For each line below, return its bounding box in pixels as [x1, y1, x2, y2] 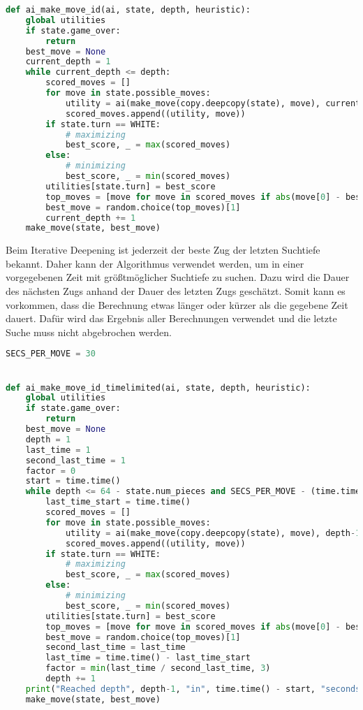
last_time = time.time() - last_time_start [45, 653, 251, 663]
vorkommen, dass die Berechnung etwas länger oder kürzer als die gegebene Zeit [6, 297, 348, 312]
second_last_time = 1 [25, 455, 126, 465]
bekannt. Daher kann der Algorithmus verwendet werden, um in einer [6, 256, 304, 270]
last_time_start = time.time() [45, 497, 191, 507]
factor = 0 [25, 465, 76, 476]
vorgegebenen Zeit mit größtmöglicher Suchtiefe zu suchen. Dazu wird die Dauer [6, 270, 350, 284]
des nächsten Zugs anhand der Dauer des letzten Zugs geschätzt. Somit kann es [6, 284, 346, 298]
